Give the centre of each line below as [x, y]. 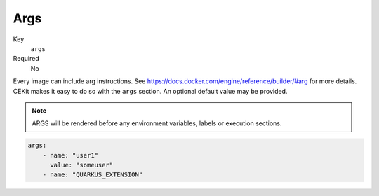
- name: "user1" [70, 155]
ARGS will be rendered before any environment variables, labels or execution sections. [157, 123]
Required [26, 59]
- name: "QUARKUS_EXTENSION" [93, 175]
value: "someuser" [82, 165]
